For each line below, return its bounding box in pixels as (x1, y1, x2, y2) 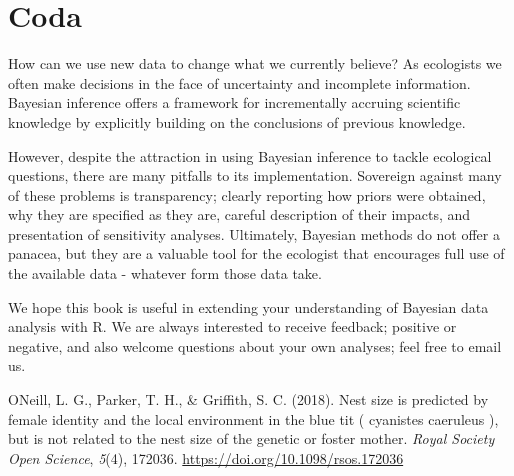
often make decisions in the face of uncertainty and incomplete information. (8, 72, 471, 93)
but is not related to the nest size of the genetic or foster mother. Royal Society (8, 428, 495, 449)
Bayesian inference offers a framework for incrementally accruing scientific (8, 92, 461, 113)
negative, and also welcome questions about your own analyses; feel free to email (8, 335, 502, 356)
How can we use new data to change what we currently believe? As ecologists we (8, 53, 502, 74)
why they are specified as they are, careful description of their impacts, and (8, 204, 471, 225)
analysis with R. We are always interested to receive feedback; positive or (8, 316, 457, 337)
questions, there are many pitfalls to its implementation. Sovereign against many (8, 165, 502, 186)
